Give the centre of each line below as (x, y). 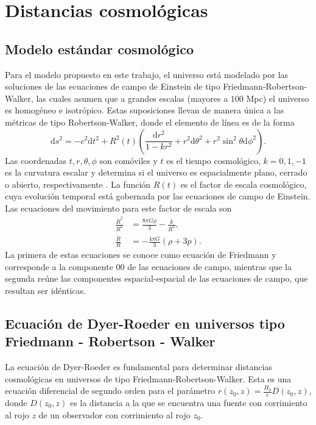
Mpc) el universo (278, 98)
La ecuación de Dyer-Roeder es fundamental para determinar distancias (139, 366)
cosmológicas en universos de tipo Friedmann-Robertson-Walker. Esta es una (148, 378)
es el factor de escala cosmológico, (244, 184)
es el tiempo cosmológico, (213, 160)
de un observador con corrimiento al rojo (114, 414)
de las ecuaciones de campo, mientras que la (209, 266)
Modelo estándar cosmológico (100, 48)
